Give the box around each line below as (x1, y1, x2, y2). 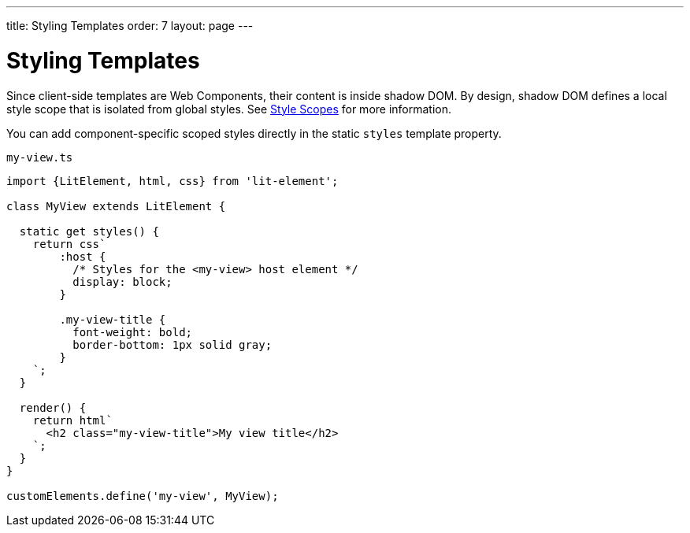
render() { (19, 401, 87, 414)
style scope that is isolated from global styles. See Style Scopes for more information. (6, 102, 452, 116)
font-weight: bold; (72, 325, 193, 339)
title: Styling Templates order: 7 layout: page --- (6, 19, 254, 32)
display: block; (72, 275, 172, 288)
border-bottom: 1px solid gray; (72, 338, 273, 351)
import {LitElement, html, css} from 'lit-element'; (6, 174, 339, 187)
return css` (32, 237, 106, 250)
